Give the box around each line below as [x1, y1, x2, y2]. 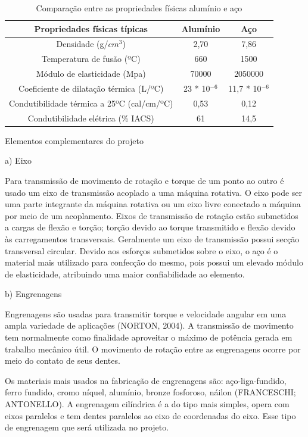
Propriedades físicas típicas [34, 22, 148, 35]
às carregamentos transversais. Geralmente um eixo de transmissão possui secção [5, 232, 300, 245]
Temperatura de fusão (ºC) [41, 52, 141, 65]
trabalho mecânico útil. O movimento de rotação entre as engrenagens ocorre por [5, 342, 301, 355]
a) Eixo [5, 154, 32, 167]
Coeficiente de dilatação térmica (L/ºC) [18, 82, 164, 94]
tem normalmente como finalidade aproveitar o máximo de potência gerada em [5, 331, 293, 344]
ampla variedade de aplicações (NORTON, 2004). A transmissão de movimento [5, 319, 294, 332]
